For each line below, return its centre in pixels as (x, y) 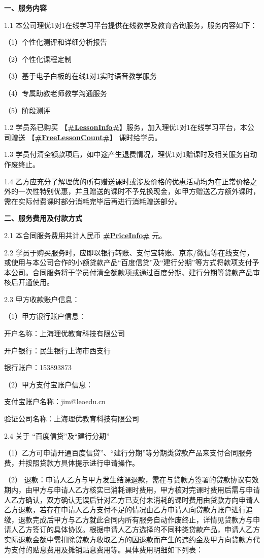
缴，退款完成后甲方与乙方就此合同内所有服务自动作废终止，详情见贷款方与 (128, 519)
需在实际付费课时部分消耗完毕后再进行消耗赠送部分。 (93, 201)
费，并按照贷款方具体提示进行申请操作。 (72, 462)
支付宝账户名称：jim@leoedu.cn (55, 401)
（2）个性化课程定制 (38, 59)
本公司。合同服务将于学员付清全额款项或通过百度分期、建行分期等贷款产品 (128, 272)
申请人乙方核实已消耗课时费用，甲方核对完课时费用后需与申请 (157, 489)
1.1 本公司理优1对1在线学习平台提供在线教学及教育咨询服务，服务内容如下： (131, 25)
